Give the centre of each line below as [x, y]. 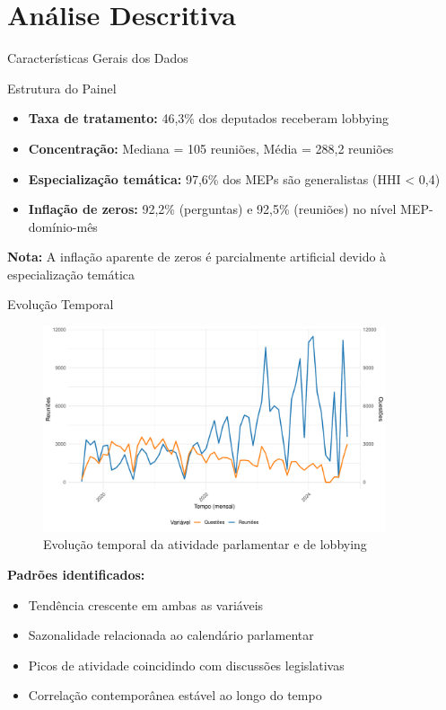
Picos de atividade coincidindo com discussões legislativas [186, 665]
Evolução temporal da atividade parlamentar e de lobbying [205, 544]
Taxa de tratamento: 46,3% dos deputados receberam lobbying [209, 118]
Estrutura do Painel [62, 88]
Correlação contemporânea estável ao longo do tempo [175, 695]
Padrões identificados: [76, 575]
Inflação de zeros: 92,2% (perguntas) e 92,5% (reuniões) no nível [212, 209]
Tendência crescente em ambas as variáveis [146, 604]
